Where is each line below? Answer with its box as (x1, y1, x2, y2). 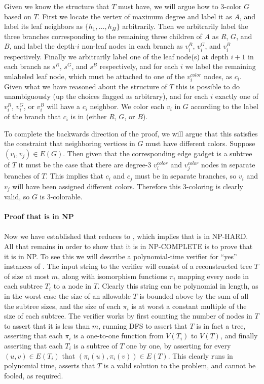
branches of (4, 170, 40, 181)
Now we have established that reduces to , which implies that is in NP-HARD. (4, 231, 248, 241)
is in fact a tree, (196, 320, 246, 331)
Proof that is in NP (4, 211, 74, 222)
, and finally (220, 330, 258, 341)
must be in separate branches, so (135, 170, 237, 181)
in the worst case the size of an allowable (4, 291, 131, 301)
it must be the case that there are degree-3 (18, 159, 152, 169)
